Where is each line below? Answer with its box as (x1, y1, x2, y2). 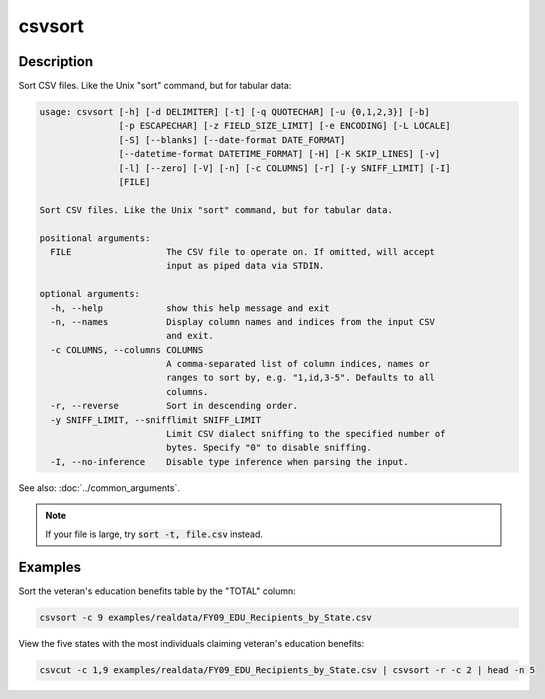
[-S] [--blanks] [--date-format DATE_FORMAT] (118, 134, 346, 145)
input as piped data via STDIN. (165, 260, 325, 272)
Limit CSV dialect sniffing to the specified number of (165, 428, 446, 440)
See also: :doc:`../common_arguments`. (18, 481, 180, 494)
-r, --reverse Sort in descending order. (50, 400, 299, 412)
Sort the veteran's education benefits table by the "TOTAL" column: (18, 585, 297, 597)
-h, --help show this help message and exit (50, 302, 330, 314)
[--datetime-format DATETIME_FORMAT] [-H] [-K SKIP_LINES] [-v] (118, 148, 441, 160)
